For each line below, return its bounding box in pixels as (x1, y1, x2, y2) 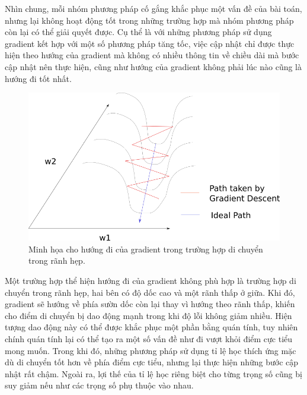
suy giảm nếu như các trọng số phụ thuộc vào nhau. (5, 379, 194, 391)
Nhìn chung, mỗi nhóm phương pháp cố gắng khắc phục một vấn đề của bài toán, (5, 2, 302, 14)
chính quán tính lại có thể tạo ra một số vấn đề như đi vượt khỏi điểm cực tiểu (5, 333, 293, 345)
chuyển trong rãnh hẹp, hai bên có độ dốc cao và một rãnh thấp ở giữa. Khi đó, (5, 286, 295, 298)
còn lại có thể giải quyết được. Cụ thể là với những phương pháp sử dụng (5, 26, 272, 38)
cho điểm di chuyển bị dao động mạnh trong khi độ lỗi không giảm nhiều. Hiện (5, 309, 292, 321)
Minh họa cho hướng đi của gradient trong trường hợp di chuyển (28, 242, 263, 255)
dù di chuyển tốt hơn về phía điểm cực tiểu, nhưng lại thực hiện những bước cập (5, 356, 299, 368)
